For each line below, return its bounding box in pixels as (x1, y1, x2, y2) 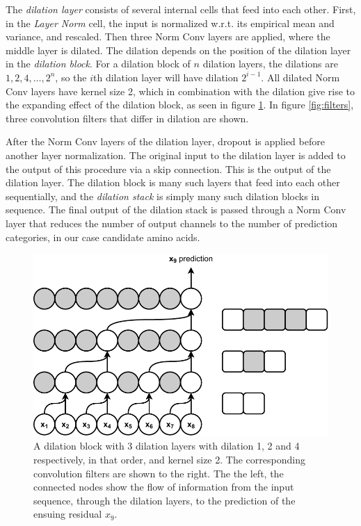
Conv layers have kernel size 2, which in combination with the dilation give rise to (6, 83, 355, 98)
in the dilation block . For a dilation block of (6, 56, 191, 71)
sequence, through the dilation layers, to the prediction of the (33, 493, 296, 507)
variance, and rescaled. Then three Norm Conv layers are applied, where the (6, 29, 330, 44)
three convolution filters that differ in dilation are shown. (6, 110, 249, 125)
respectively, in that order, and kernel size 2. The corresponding (33, 452, 305, 467)
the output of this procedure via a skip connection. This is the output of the (6, 161, 331, 176)
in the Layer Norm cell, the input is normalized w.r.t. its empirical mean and (6, 15, 335, 30)
